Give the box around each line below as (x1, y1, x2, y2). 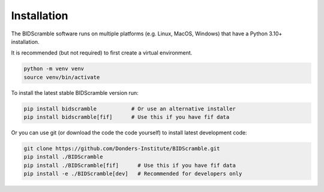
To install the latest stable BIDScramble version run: (11, 89, 139, 96)
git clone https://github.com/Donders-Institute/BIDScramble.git (23, 145, 220, 152)
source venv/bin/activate (23, 74, 100, 80)
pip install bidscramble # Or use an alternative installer (23, 105, 236, 112)
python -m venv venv (23, 65, 84, 72)
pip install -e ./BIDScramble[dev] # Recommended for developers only (23, 170, 242, 177)
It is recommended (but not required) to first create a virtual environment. (11, 49, 193, 56)
